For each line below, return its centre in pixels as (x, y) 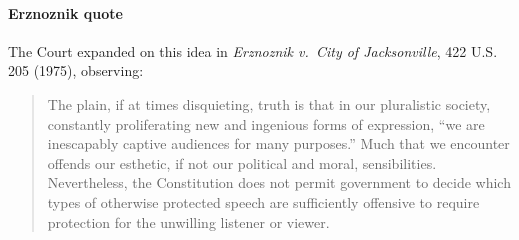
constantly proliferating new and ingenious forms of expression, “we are (266, 123)
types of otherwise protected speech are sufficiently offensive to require (263, 201)
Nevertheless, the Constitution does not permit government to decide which (279, 182)
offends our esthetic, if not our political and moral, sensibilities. (242, 162)
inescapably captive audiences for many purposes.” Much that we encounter (278, 143)
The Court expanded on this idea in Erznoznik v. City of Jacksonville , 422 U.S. (253, 50)
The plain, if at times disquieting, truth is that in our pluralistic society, (269, 103)
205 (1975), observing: (76, 70)
